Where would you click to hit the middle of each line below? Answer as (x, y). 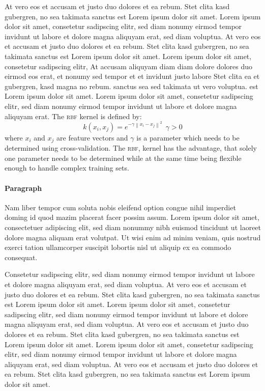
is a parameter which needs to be (188, 137)
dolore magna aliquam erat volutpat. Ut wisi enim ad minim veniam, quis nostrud (133, 237)
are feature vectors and (92, 137)
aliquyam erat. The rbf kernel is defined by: (73, 116)
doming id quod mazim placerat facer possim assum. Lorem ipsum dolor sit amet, (132, 217)
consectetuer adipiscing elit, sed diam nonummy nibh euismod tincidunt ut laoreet (133, 227)
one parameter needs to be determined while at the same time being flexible (123, 158)
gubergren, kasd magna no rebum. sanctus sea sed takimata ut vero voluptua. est (131, 86)
